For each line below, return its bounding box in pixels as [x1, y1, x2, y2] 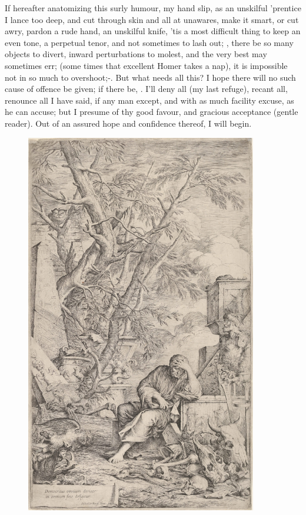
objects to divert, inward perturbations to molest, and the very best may [5, 48, 267, 60]
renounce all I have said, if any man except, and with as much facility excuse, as [5, 94, 294, 106]
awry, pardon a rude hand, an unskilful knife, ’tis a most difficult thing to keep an [5, 25, 301, 37]
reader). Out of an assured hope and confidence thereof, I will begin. [5, 117, 252, 129]
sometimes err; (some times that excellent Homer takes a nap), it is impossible [5, 59, 288, 71]
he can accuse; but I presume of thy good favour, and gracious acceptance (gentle [5, 105, 298, 118]
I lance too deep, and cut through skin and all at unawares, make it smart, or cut [5, 13, 299, 25]
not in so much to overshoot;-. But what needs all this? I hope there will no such [5, 71, 296, 83]
